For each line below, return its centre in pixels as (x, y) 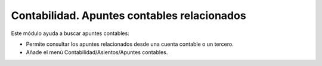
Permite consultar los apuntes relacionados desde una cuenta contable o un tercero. (130, 44)
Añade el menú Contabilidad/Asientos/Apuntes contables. (97, 52)
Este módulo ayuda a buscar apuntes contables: (70, 33)
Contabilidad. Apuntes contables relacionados (129, 15)
